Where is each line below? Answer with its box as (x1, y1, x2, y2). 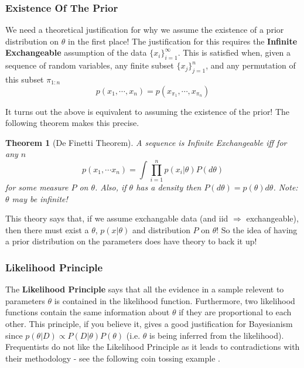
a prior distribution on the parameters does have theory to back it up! (5, 235, 257, 247)
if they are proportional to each (179, 306, 292, 318)
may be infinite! (12, 192, 68, 205)
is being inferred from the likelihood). (149, 329, 284, 341)
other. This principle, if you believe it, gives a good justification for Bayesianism (5, 318, 293, 330)
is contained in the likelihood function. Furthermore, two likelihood (54, 294, 295, 306)
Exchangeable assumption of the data (5, 46, 147, 59)
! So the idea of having (216, 223, 298, 236)
